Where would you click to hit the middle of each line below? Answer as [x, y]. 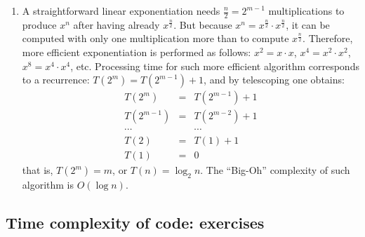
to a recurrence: [56, 80]
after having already [117, 24]
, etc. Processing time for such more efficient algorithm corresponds [215, 66]
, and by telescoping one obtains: [274, 80]
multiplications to [306, 11]
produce [39, 24]
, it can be [308, 24]
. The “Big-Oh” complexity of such [275, 170]
